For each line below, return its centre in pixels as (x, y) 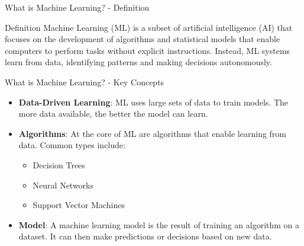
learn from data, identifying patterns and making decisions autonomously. (138, 62)
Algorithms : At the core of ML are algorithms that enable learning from (153, 133)
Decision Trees (59, 164)
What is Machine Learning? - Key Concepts (85, 82)
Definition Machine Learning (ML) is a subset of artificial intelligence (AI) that (149, 27)
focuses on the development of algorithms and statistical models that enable (143, 39)
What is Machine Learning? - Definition (77, 7)
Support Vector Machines (79, 205)
